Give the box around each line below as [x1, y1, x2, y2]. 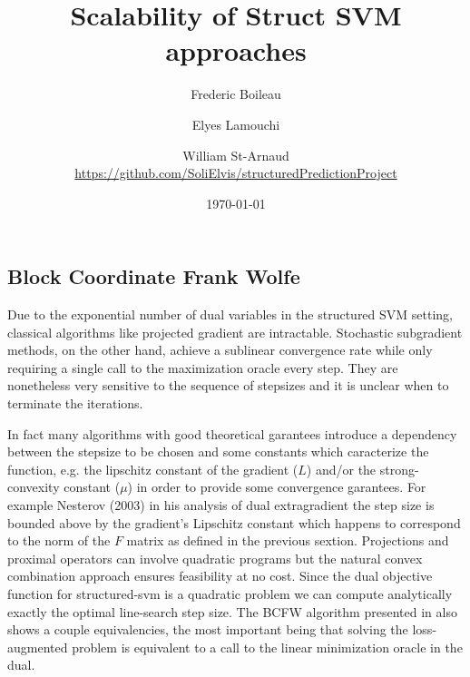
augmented [7, 637, 68, 656]
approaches [165, 32, 307, 69]
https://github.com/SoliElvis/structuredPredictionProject [74, 163, 397, 182]
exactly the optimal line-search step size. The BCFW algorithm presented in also [7, 602, 457, 621]
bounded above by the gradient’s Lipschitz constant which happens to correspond [7, 513, 461, 532]
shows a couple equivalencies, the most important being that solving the [7, 620, 408, 639]
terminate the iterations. [7, 394, 143, 413]
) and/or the [306, 459, 377, 478]
